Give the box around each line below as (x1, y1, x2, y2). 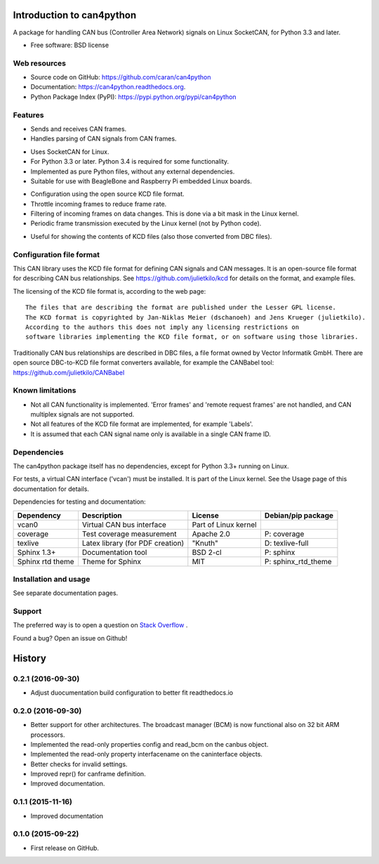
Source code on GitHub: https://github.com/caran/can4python (30, 73, 211, 81)
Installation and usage (13, 574, 91, 584)
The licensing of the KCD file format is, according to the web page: (13, 287, 206, 295)
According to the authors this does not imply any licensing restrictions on (25, 323, 300, 331)
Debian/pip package (264, 510, 333, 520)
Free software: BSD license (30, 41, 109, 49)
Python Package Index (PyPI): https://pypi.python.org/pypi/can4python (30, 92, 237, 101)
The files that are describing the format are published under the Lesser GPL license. (25, 303, 337, 312)
